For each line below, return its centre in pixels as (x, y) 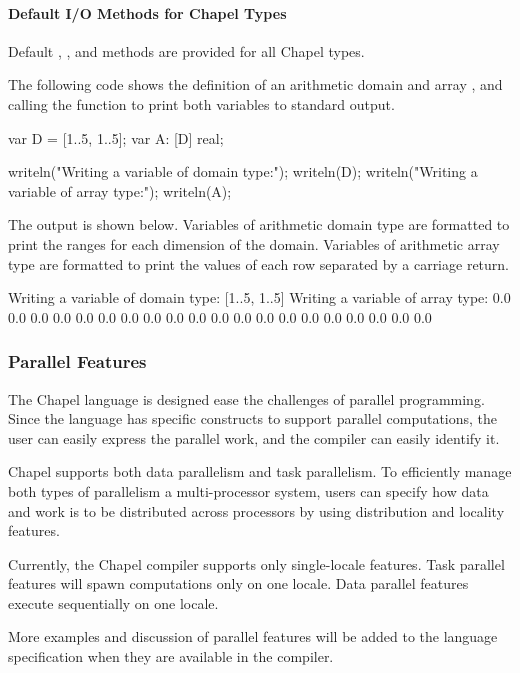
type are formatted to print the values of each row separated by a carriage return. (258, 263)
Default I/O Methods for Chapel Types (147, 12)
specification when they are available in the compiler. (171, 656)
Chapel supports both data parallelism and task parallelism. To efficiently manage (260, 471)
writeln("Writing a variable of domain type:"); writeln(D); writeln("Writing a (243, 171)
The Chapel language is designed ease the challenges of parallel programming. (246, 398)
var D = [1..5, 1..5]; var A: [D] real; (116, 137)
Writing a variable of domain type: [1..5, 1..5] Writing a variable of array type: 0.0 (259, 297)
